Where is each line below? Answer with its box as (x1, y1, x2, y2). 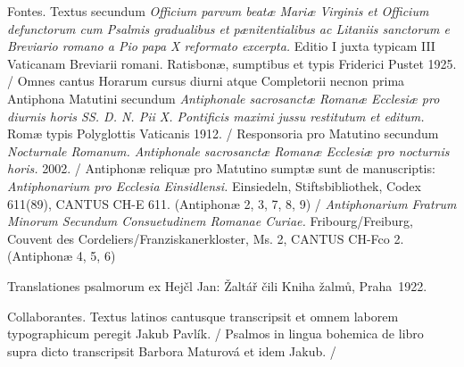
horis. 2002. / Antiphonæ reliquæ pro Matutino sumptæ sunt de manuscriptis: (7, 159, 435, 178)
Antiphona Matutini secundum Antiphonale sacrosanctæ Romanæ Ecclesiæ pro (7, 88, 440, 107)
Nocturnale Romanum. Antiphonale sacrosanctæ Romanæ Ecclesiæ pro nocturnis (7, 141, 450, 160)
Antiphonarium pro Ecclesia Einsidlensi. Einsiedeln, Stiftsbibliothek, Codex (7, 176, 421, 195)
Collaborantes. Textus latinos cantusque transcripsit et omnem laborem (7, 306, 399, 325)
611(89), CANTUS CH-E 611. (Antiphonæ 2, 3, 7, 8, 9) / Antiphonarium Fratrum (7, 194, 457, 213)
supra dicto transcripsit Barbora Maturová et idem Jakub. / (7, 341, 336, 360)
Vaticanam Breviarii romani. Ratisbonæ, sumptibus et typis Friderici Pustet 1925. (7, 54, 457, 72)
